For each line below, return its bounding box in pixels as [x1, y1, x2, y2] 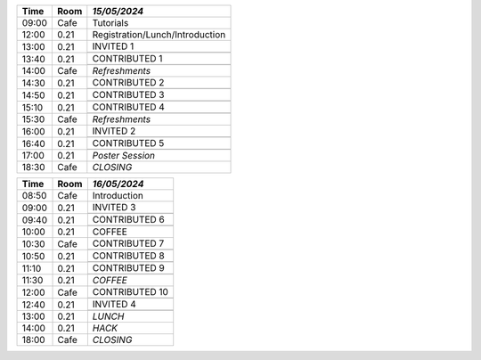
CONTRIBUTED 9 [92, 262, 165, 274]
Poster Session [92, 150, 156, 161]
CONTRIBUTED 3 [92, 89, 165, 101]
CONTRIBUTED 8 [92, 250, 165, 262]
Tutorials [92, 17, 129, 29]
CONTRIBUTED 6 [92, 214, 165, 225]
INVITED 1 [92, 40, 135, 53]
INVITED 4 [92, 299, 137, 310]
